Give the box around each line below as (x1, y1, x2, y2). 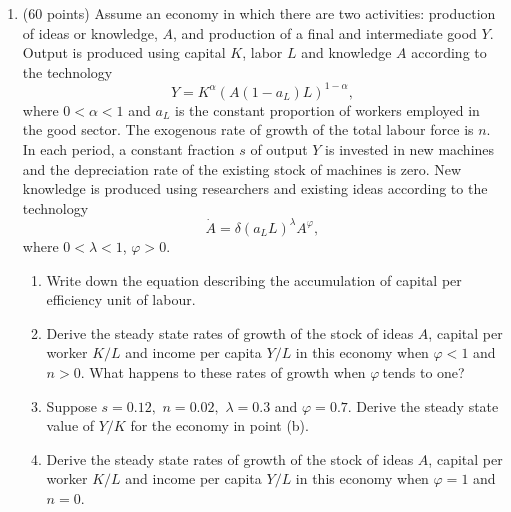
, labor (242, 42, 283, 63)
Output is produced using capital (22, 42, 226, 63)
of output (250, 139, 308, 160)
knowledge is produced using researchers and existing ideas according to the (22, 178, 488, 199)
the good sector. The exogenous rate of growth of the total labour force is (22, 119, 474, 140)
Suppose (46, 395, 97, 416)
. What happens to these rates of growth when (80, 361, 366, 382)
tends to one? (382, 361, 465, 382)
